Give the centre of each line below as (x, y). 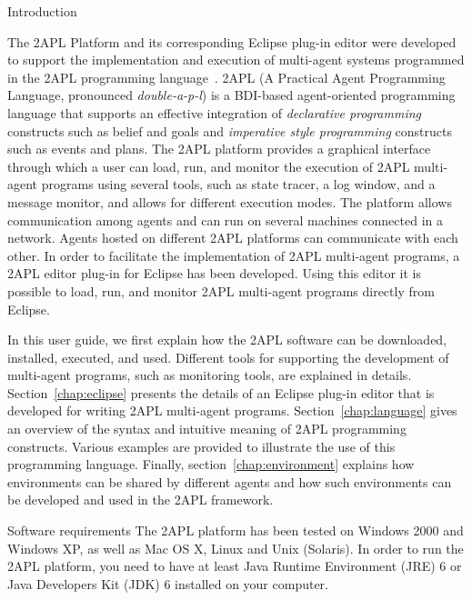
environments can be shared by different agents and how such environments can (230, 481)
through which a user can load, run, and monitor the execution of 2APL (209, 166)
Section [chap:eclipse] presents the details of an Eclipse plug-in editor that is (221, 392)
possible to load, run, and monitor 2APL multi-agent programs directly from (221, 290)
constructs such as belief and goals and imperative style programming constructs (230, 130)
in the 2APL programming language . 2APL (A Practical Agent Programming (226, 77)
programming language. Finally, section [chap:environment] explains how (211, 464)
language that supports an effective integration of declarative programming (215, 112)
